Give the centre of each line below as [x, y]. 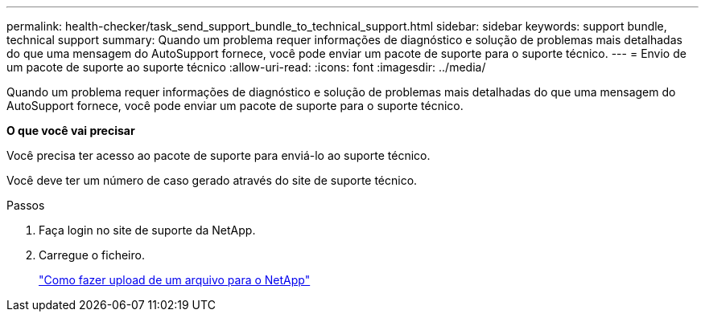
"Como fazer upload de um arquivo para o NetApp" [175, 280]
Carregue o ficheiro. [92, 255]
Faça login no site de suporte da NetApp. [147, 230]
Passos [26, 205]
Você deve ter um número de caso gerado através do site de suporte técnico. [212, 180]
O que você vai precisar [71, 130]
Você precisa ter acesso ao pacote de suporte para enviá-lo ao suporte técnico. [219, 155]
